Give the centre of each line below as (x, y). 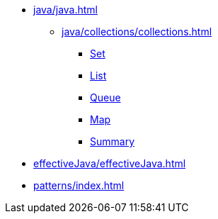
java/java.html (66, 10)
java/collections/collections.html (137, 32)
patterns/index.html (79, 185)
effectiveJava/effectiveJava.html (110, 163)
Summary (113, 141)
